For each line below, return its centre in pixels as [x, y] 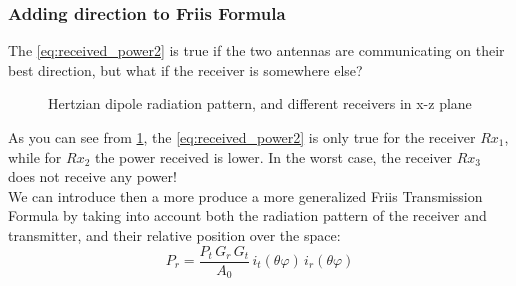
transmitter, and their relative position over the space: [174, 234]
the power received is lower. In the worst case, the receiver [273, 156]
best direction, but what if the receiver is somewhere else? [185, 69]
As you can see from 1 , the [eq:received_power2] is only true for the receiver [242, 137]
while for [35, 156]
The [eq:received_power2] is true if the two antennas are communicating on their [256, 50]
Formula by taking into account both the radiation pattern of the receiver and [247, 215]
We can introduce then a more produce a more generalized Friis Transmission [245, 195]
